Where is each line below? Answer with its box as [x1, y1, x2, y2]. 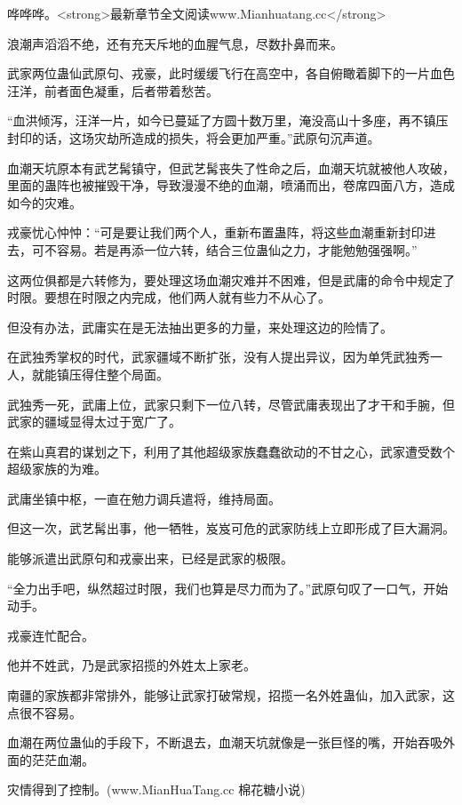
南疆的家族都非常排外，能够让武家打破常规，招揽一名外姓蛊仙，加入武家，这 [7, 686, 455, 705]
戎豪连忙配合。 [7, 626, 94, 644]
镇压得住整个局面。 [56, 364, 169, 383]
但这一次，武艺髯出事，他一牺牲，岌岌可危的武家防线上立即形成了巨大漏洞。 [7, 519, 455, 538]
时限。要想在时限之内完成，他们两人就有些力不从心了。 [7, 288, 331, 307]
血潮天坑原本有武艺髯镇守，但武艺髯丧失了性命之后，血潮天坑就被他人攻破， [7, 158, 455, 177]
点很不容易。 [7, 703, 82, 721]
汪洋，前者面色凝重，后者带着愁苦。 [7, 81, 219, 100]
